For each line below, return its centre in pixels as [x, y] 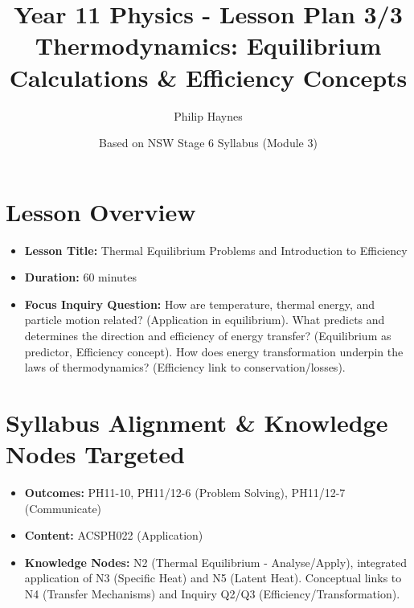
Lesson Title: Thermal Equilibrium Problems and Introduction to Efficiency [216, 250]
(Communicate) [63, 508]
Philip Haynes [208, 115]
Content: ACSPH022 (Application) [114, 535]
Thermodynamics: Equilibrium [208, 45]
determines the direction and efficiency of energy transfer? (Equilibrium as [208, 335]
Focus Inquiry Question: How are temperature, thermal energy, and [200, 304]
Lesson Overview [101, 211]
